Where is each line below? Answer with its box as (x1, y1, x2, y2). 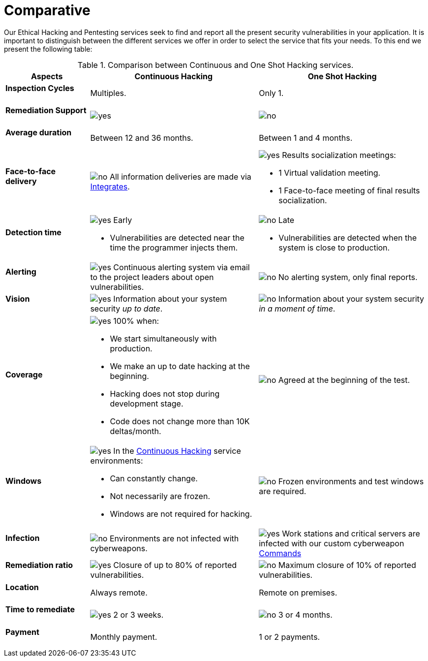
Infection (5, 533, 40, 543)
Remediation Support (5, 105, 87, 116)
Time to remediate (5, 604, 75, 615)
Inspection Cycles (5, 83, 74, 93)
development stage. (110, 398, 183, 409)
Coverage (5, 370, 43, 380)
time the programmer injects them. (110, 242, 238, 252)
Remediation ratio (5, 560, 73, 570)
